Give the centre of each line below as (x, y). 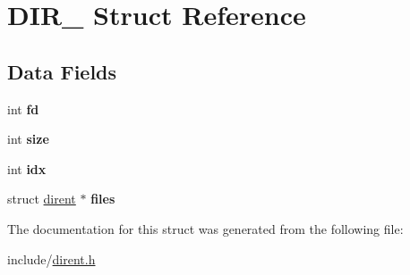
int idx (27, 168)
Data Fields (62, 71)
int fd (23, 108)
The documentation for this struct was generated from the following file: (205, 228)
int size (28, 139)
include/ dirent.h (51, 258)
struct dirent (42, 199)
